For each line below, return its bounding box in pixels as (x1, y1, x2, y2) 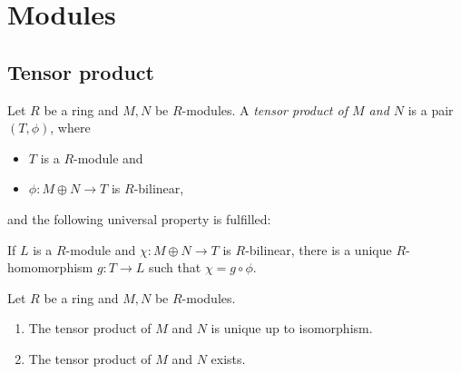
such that (148, 258, 201, 277)
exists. (211, 349, 246, 368)
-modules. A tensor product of (181, 100, 348, 119)
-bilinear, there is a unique (245, 240, 392, 259)
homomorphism (7, 258, 93, 277)
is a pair (407, 100, 454, 119)
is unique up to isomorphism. (211, 319, 373, 338)
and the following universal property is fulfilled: (7, 209, 271, 228)
